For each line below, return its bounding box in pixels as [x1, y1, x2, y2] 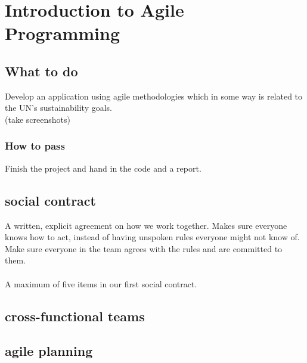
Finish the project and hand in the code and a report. [5, 162, 201, 174]
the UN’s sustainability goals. [5, 101, 112, 114]
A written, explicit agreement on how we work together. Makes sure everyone [5, 219, 287, 231]
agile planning [5, 342, 93, 360]
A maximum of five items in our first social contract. [5, 277, 197, 290]
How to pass [5, 138, 65, 153]
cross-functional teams [5, 306, 145, 325]
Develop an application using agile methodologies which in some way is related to [5, 89, 303, 102]
